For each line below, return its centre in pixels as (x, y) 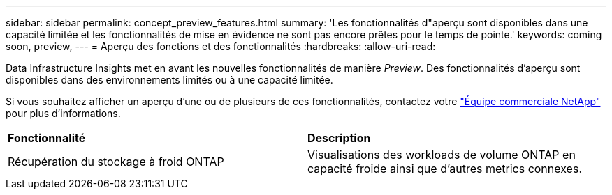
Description (339, 138)
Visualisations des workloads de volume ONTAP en (442, 155)
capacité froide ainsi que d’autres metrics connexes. (445, 169)
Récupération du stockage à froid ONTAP (116, 162)
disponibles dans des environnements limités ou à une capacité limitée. (169, 80)
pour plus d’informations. (63, 113)
